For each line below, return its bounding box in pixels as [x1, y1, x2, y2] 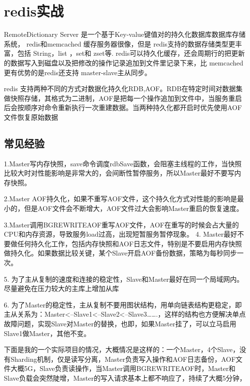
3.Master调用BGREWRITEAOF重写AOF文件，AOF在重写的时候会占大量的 [4, 219, 239, 229]
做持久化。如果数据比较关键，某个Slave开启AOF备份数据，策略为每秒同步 [4, 248, 237, 258]
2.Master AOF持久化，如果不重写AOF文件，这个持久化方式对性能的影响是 [4, 193, 237, 204]
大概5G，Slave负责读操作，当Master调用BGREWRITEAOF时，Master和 [10, 363, 235, 373]
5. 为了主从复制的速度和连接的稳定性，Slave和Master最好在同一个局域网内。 [4, 273, 244, 284]
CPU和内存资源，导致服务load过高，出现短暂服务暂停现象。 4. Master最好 [4, 229, 237, 239]
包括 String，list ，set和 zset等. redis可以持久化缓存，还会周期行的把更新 [17, 48, 245, 58]
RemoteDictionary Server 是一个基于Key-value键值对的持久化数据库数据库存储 [4, 29, 246, 39]
